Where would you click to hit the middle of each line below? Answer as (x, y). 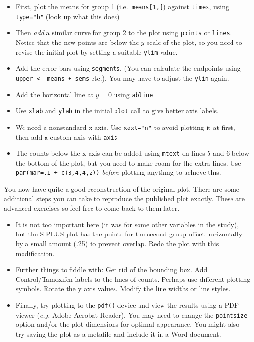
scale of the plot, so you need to (194, 42)
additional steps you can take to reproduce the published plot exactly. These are (124, 198)
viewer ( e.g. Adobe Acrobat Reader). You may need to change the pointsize (131, 314)
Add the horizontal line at (54, 94)
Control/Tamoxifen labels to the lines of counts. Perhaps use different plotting (133, 279)
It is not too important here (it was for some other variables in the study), (127, 224)
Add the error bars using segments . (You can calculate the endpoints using (128, 68)
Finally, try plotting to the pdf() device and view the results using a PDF (127, 305)
